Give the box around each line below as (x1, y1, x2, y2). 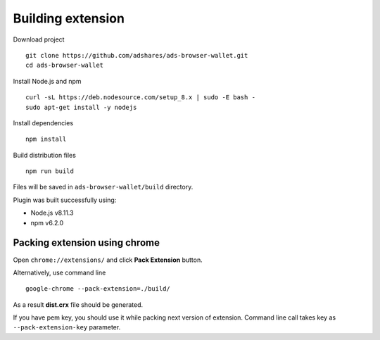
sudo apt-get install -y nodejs (25, 103, 137, 111)
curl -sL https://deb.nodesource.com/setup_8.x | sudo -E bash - (25, 94, 256, 101)
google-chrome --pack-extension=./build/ (25, 285, 170, 293)
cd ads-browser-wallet (25, 61, 104, 70)
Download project (13, 35, 65, 44)
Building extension (13, 11, 125, 26)
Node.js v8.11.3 (30, 208, 74, 218)
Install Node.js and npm (13, 77, 82, 85)
